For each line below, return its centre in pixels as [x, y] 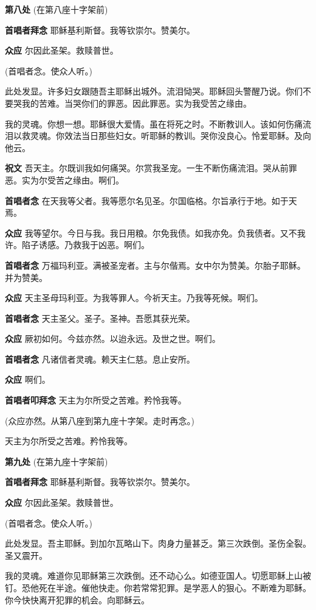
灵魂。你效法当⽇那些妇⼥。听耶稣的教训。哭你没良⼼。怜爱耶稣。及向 [170, 136]
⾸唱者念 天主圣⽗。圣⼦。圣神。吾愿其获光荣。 [100, 318]
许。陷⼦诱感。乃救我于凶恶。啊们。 [77, 245]
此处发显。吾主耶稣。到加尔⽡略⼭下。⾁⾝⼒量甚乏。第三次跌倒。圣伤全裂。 [158, 543]
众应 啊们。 [28, 379]
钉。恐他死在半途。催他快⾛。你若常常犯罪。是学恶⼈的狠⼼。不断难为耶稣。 [158, 587]
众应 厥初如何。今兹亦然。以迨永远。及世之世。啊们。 [113, 339]
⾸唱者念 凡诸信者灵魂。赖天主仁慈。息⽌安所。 [100, 359]
